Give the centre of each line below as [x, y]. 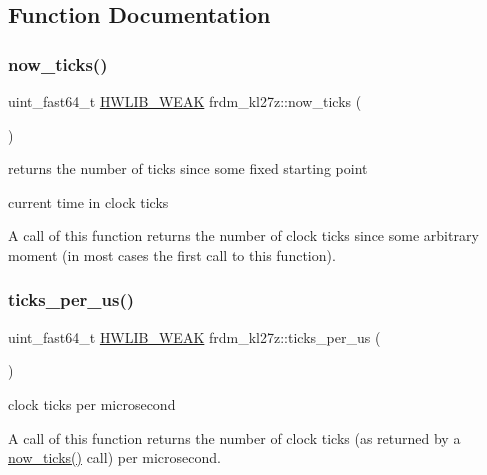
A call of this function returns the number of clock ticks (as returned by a [234, 437]
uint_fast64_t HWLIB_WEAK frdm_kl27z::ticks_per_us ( [194, 336]
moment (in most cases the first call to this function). [172, 254]
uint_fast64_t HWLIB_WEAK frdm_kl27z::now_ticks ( [185, 101]
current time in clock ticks [88, 201]
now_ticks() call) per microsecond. [114, 457]
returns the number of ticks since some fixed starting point [188, 168]
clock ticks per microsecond [92, 403]
